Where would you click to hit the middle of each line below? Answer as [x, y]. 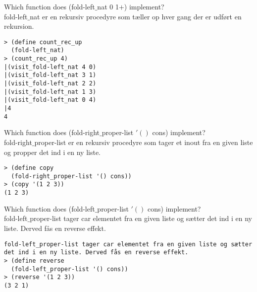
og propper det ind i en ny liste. [52, 152]
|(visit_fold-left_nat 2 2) [50, 84]
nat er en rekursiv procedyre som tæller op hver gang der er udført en [136, 16]
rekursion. [19, 26]
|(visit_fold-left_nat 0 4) [50, 100]
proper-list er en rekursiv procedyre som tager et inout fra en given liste [144, 142]
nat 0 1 [108, 6]
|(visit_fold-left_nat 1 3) [50, 92]
